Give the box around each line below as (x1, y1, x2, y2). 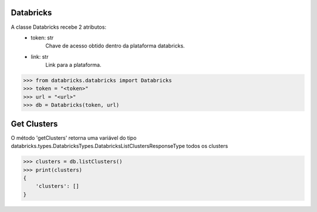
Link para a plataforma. (45, 62, 102, 69)
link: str (31, 53, 49, 60)
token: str (31, 34, 54, 41)
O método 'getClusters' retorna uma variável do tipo (11, 134, 137, 141)
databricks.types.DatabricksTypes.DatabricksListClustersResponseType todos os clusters (11, 143, 228, 150)
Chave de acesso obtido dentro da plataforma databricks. (45, 42, 185, 49)
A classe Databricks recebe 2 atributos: (11, 23, 107, 31)
